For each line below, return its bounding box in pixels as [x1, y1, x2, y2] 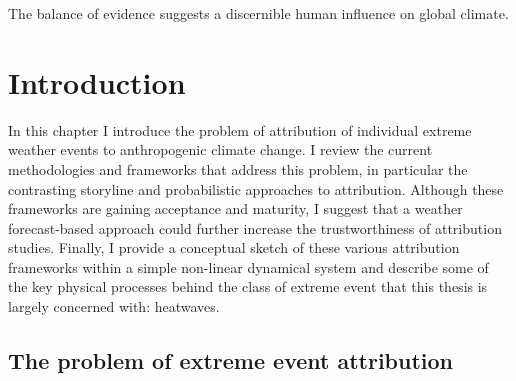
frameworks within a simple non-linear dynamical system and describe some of [8, 256, 489, 277]
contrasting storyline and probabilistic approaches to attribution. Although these [8, 178, 504, 199]
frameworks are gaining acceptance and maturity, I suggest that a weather [8, 198, 463, 219]
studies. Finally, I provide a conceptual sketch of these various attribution [8, 237, 460, 258]
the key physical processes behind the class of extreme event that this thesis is [8, 276, 488, 297]
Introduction [8, 61, 186, 102]
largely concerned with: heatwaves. [8, 296, 220, 317]
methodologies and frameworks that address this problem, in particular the [8, 158, 468, 179]
